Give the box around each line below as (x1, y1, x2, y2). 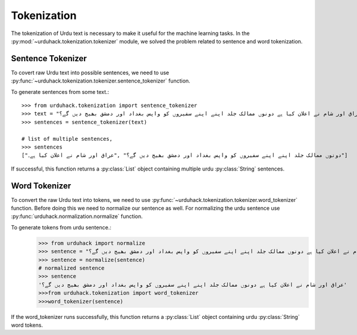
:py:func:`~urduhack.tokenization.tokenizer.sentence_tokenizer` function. (11, 77, 190, 84)
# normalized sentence (38, 264, 105, 271)
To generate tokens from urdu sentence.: (11, 223, 111, 231)
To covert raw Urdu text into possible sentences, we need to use (11, 69, 170, 76)
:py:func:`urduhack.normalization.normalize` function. (11, 213, 143, 220)
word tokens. (11, 321, 43, 328)
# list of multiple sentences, (21, 135, 113, 142)
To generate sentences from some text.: (11, 88, 109, 95)
